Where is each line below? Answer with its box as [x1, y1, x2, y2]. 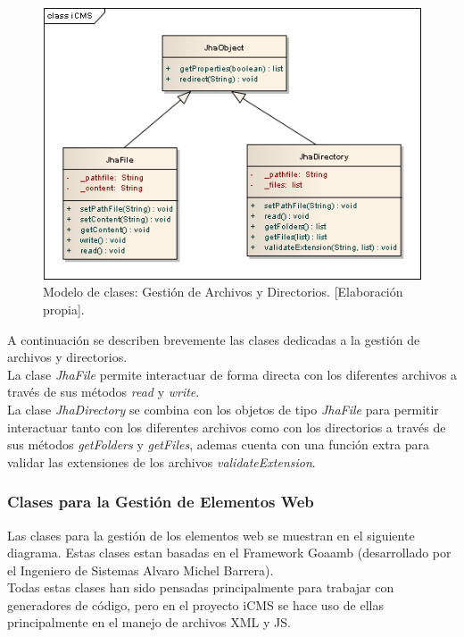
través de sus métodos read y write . [7, 382, 200, 401]
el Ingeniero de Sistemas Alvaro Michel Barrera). [7, 560, 274, 579]
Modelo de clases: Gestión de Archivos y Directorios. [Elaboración [43, 282, 403, 301]
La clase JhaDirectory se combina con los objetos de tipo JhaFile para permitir [7, 399, 439, 418]
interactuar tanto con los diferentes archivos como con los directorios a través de [7, 417, 446, 436]
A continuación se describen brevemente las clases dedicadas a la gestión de [7, 330, 420, 348]
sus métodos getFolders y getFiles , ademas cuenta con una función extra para [7, 435, 430, 454]
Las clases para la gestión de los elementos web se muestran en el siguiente [7, 525, 415, 544]
